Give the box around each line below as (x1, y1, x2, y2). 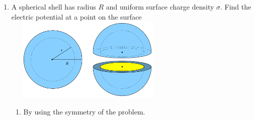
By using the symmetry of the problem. (23, 106, 145, 116)
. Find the (220, 2, 251, 12)
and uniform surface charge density (106, 2, 214, 12)
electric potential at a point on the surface (11, 11, 142, 22)
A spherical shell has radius (11, 2, 96, 12)
